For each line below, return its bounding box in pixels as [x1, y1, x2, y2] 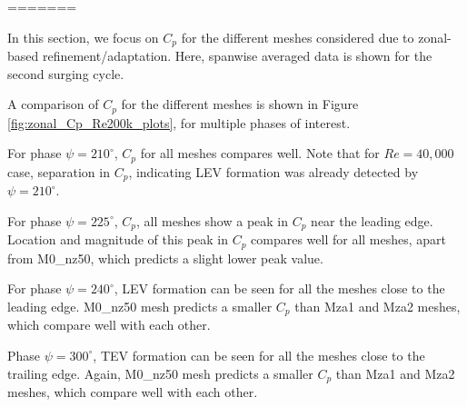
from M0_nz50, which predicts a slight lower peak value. [7, 248, 323, 267]
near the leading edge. [311, 211, 433, 230]
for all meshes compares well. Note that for [140, 144, 380, 163]
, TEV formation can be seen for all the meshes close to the [93, 345, 425, 364]
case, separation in [7, 162, 110, 181]
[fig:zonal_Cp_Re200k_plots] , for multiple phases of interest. [7, 113, 351, 132]
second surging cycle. [7, 64, 124, 83]
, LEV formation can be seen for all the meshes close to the [114, 279, 445, 298]
